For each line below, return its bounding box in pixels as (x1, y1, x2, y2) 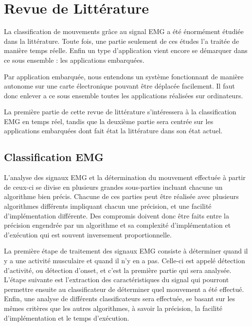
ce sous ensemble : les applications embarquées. (4, 54, 144, 65)
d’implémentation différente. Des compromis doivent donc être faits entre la (4, 210, 229, 220)
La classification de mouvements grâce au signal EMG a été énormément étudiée (4, 26, 244, 36)
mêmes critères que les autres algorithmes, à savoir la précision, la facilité (4, 303, 223, 313)
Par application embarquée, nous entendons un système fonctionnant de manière (4, 71, 244, 81)
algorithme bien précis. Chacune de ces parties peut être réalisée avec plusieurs (4, 191, 239, 201)
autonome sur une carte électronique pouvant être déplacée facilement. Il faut (4, 81, 235, 91)
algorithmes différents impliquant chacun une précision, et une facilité (4, 201, 212, 211)
